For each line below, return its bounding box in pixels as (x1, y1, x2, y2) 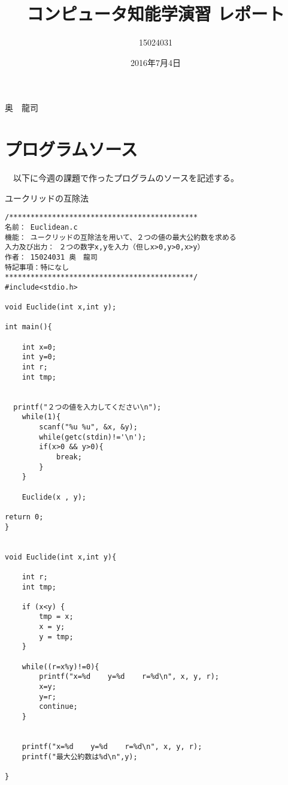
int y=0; (22, 353, 56, 362)
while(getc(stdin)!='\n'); (39, 432, 147, 441)
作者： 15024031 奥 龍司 (5, 252, 98, 261)
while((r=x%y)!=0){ (22, 662, 99, 671)
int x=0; (22, 342, 56, 351)
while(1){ (22, 413, 61, 422)
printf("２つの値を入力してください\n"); (13, 402, 162, 411)
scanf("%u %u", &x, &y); (39, 423, 138, 431)
